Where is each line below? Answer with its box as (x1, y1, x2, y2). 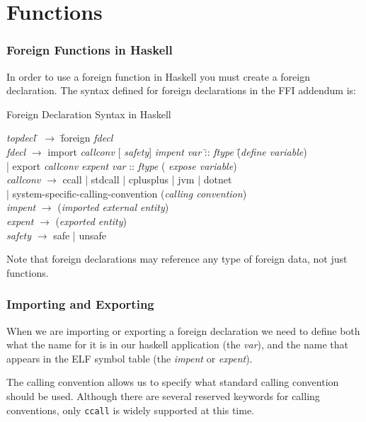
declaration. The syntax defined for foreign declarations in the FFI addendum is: (6, 83, 356, 98)
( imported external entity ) (57, 200, 169, 215)
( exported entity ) (55, 213, 127, 228)
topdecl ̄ (6, 130, 39, 145)
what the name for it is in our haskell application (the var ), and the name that (6, 337, 348, 352)
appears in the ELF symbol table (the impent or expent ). (6, 350, 253, 365)
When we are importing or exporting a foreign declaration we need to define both (6, 323, 360, 338)
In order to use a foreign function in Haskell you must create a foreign (6, 69, 310, 84)
